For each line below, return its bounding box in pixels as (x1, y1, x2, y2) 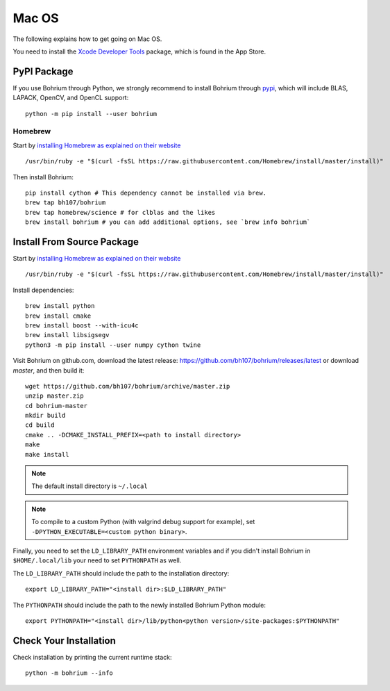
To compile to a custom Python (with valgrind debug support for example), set (31, 518, 255, 526)
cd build (25, 421, 55, 429)
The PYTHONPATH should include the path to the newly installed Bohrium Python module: (12, 601, 266, 609)
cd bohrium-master (25, 402, 88, 409)
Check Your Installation (12, 635, 116, 647)
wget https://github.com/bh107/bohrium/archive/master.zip (25, 382, 230, 390)
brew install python (25, 302, 95, 310)
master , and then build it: (12, 366, 85, 375)
